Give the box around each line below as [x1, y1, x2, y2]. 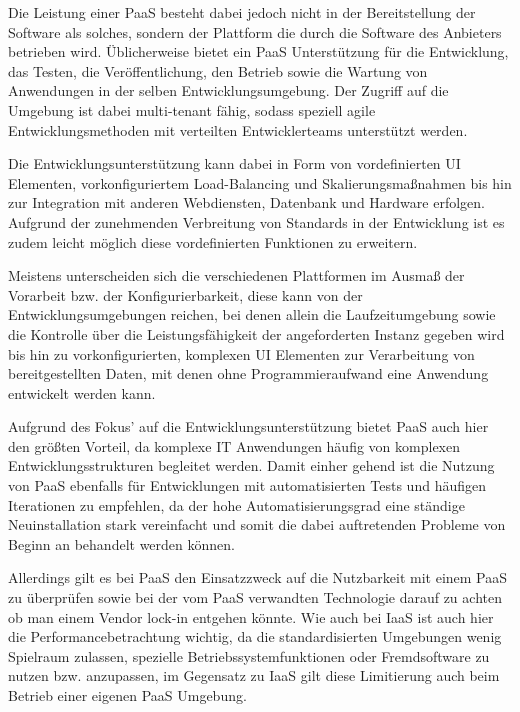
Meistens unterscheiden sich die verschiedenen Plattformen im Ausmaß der [8, 265, 465, 286]
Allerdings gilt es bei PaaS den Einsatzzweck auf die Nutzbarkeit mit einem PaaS [8, 567, 508, 588]
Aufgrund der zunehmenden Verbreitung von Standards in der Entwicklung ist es [8, 211, 505, 232]
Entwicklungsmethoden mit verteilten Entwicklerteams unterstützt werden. [8, 119, 468, 140]
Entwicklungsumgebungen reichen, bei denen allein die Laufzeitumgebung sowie [8, 304, 496, 325]
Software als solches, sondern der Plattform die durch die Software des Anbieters [8, 21, 502, 42]
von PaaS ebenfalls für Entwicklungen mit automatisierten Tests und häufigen [8, 475, 486, 496]
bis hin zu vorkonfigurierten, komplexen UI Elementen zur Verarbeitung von [8, 343, 475, 364]
